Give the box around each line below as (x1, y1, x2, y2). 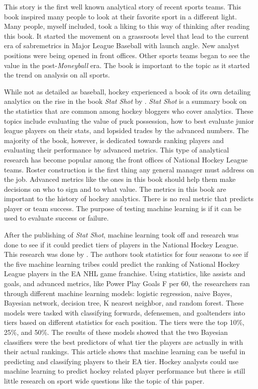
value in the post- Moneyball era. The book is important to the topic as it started (4, 60, 250, 70)
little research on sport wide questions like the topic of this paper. (4, 375, 204, 386)
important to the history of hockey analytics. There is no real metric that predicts (4, 193, 254, 204)
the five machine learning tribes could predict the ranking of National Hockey (4, 258, 240, 269)
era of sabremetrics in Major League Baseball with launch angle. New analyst (4, 40, 240, 51)
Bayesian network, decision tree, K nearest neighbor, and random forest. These (4, 298, 244, 308)
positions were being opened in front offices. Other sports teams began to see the (4, 50, 250, 60)
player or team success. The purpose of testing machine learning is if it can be (4, 203, 242, 213)
